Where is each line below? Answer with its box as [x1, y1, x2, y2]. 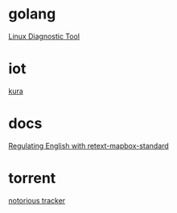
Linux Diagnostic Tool [8, 31, 80, 41]
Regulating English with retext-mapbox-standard [8, 141, 169, 150]
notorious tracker [8, 195, 66, 205]
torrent [8, 170, 56, 187]
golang [8, 5, 56, 23]
